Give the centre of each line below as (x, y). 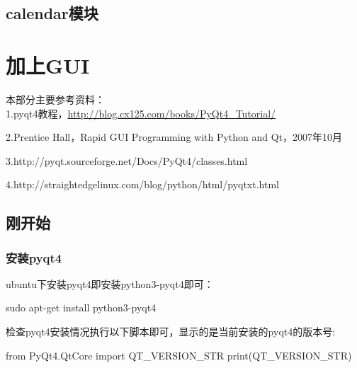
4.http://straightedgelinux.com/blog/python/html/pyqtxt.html (142, 184)
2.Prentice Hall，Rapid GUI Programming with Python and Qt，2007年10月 (174, 137)
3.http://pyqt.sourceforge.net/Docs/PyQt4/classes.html (127, 160)
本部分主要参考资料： (55, 99)
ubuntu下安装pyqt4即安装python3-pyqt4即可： (110, 283)
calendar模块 (52, 13)
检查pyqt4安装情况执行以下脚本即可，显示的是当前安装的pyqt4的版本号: (171, 332)
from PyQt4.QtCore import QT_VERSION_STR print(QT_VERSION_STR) (179, 355)
